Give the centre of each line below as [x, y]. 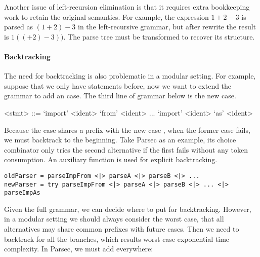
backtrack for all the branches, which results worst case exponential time [117, 238]
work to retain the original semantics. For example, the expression [106, 16]
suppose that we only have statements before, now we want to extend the [118, 85]
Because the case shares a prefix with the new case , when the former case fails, [127, 130]
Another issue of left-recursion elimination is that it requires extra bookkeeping [127, 7]
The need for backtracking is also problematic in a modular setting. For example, [130, 76]
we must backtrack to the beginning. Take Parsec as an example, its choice [120, 140]
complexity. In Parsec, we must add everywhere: [79, 249]
